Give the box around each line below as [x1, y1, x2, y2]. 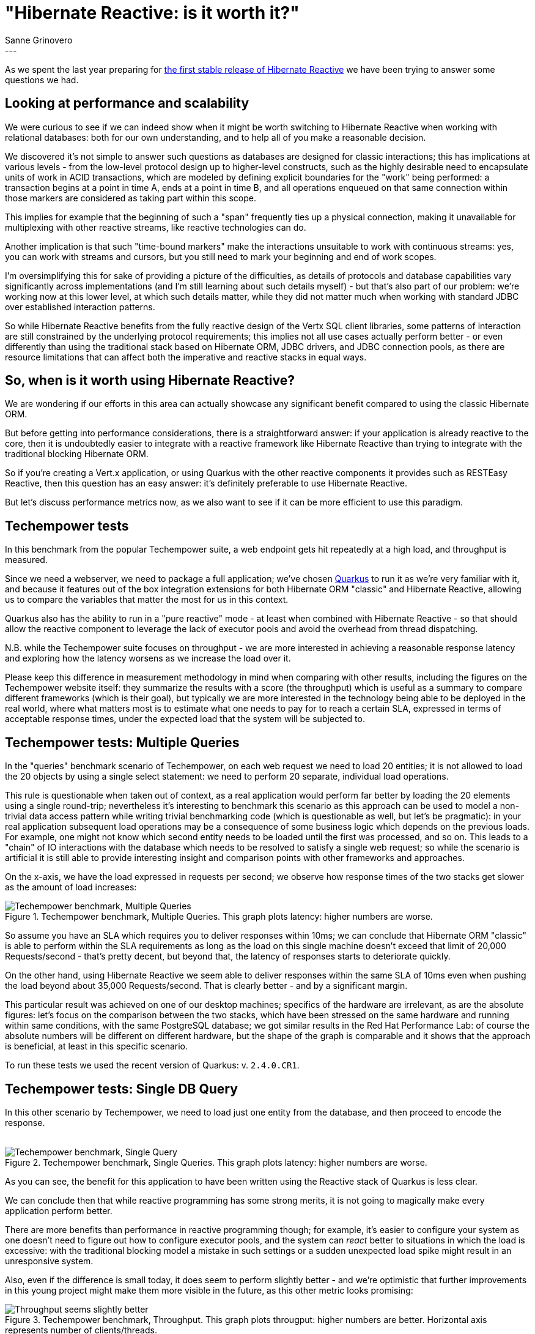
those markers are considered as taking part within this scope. [5, 192, 256, 203]
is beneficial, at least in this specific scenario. [5, 1041, 188, 1052]
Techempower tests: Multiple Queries [5, 734, 240, 750]
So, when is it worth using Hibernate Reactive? [5, 373, 295, 389]
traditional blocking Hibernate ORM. [5, 449, 149, 460]
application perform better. [5, 1205, 113, 1216]
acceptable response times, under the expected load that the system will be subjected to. [5, 714, 365, 725]
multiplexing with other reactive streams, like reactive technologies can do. [5, 222, 306, 233]
